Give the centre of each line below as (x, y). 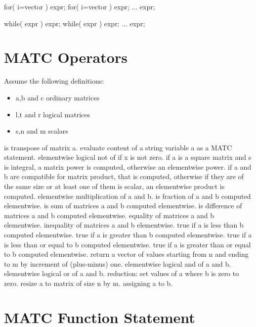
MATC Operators (66, 57)
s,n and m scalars (42, 131)
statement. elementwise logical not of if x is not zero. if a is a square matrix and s (128, 157)
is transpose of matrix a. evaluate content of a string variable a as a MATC (118, 147)
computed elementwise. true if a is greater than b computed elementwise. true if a (128, 235)
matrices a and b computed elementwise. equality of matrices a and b (109, 215)
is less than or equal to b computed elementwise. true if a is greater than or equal (128, 244)
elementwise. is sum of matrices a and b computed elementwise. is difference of (123, 206)
